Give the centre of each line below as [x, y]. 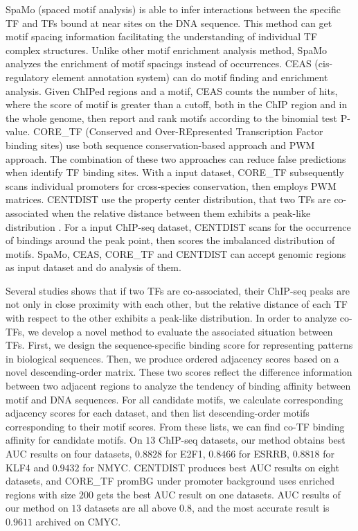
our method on [37, 508]
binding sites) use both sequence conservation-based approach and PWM [160, 145]
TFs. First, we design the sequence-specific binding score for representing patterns [179, 345]
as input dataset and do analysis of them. [93, 267]
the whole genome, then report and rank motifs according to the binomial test [172, 117]
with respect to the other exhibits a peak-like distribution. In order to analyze [171, 318]
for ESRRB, [264, 453]
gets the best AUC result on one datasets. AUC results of [218, 494]
